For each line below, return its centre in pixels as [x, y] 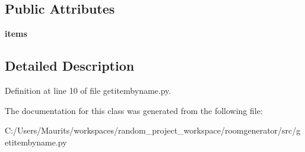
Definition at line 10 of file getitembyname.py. [88, 90]
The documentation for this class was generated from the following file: [134, 110]
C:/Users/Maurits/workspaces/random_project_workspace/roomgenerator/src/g [153, 130]
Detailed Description [70, 66]
